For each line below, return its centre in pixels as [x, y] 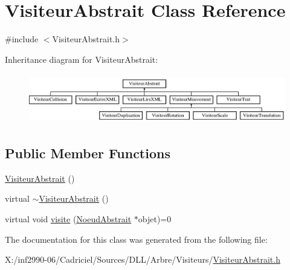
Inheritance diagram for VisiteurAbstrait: [82, 59]
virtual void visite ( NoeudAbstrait [68, 218]
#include [22, 39]
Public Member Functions [88, 153]
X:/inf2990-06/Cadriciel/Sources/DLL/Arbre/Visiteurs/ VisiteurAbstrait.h [143, 259]
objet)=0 [155, 218]
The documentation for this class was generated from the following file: [136, 239]
